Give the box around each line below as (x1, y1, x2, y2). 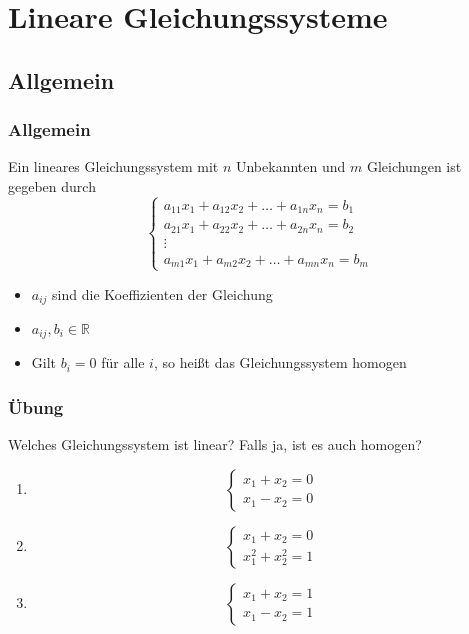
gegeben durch (8, 175, 96, 196)
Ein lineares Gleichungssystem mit (8, 156, 219, 177)
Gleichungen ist (366, 156, 462, 177)
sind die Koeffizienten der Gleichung (52, 283, 273, 304)
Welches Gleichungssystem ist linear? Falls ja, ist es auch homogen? (8, 434, 422, 455)
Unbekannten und (235, 156, 346, 177)
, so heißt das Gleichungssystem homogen (153, 352, 407, 373)
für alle (101, 352, 145, 373)
